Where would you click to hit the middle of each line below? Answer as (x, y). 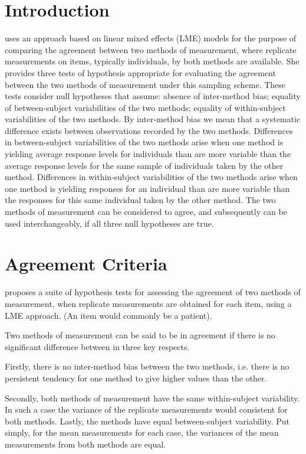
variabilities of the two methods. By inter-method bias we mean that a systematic (153, 119)
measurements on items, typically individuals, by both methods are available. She (152, 61)
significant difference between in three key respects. (97, 346)
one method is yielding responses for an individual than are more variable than (147, 188)
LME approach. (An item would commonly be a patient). (108, 315)
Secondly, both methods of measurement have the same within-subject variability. (152, 398)
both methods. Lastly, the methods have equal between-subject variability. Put (147, 421)
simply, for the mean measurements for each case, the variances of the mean (142, 432)
